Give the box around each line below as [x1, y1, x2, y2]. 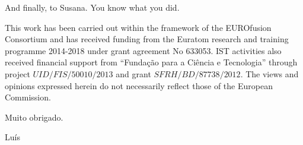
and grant [116, 67, 151, 80]
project [5, 67, 30, 80]
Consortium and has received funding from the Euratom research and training [5, 33, 289, 45]
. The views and [240, 67, 299, 80]
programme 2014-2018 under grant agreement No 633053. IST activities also [5, 44, 282, 56]
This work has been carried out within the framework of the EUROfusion [5, 21, 272, 33]
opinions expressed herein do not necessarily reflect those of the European [5, 79, 273, 92]
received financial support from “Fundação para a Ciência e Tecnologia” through [5, 56, 298, 68]
